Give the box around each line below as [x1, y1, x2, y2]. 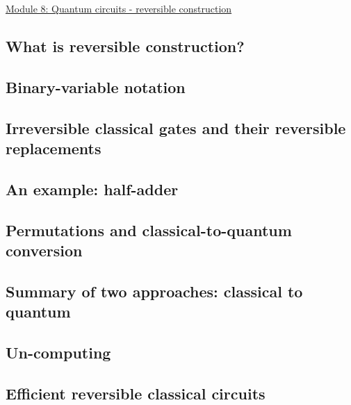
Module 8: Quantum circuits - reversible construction [6, 1, 232, 15]
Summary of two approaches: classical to [6, 280, 303, 301]
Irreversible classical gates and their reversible [6, 117, 346, 138]
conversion [6, 239, 83, 261]
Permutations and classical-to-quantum [6, 219, 292, 240]
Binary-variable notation [6, 76, 186, 97]
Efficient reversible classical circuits [6, 382, 266, 404]
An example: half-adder [6, 178, 179, 199]
